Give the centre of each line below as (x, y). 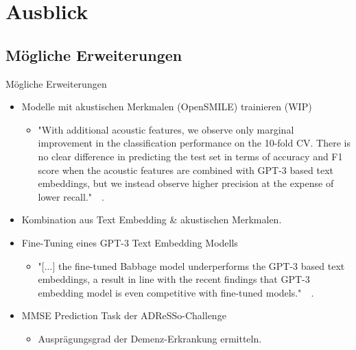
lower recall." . (71, 196)
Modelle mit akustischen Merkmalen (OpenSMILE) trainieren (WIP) (167, 107)
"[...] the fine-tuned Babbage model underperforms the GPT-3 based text (191, 265)
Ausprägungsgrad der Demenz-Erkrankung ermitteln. (150, 338)
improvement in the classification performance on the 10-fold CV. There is (194, 143)
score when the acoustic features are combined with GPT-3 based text (186, 170)
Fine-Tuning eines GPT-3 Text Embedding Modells (130, 242)
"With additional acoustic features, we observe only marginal (166, 129)
